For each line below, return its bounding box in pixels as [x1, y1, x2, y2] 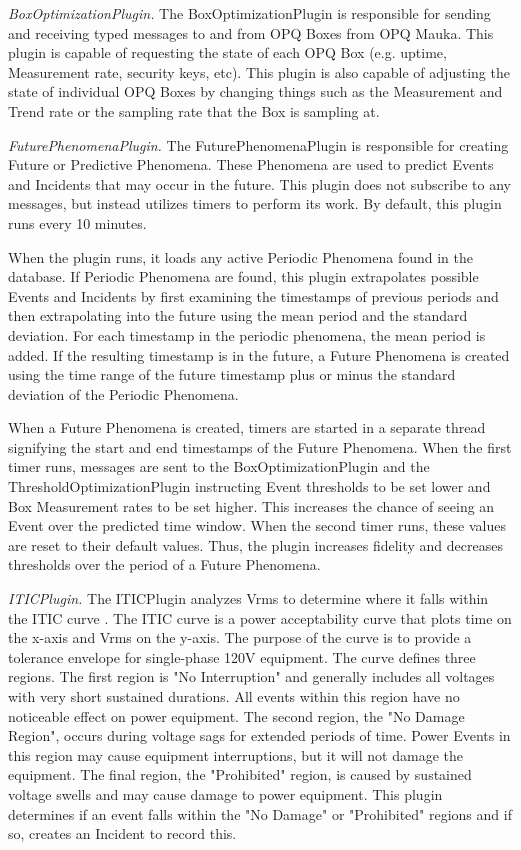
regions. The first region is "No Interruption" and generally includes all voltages [8, 666, 495, 687]
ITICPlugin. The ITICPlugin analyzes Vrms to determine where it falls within [8, 588, 489, 609]
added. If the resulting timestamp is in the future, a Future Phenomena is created [8, 344, 510, 365]
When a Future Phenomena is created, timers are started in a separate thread [8, 417, 486, 438]
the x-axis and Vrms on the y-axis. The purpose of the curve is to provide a [8, 627, 472, 648]
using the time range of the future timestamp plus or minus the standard [8, 364, 456, 385]
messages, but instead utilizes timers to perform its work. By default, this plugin [8, 193, 502, 214]
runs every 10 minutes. [8, 212, 147, 233]
